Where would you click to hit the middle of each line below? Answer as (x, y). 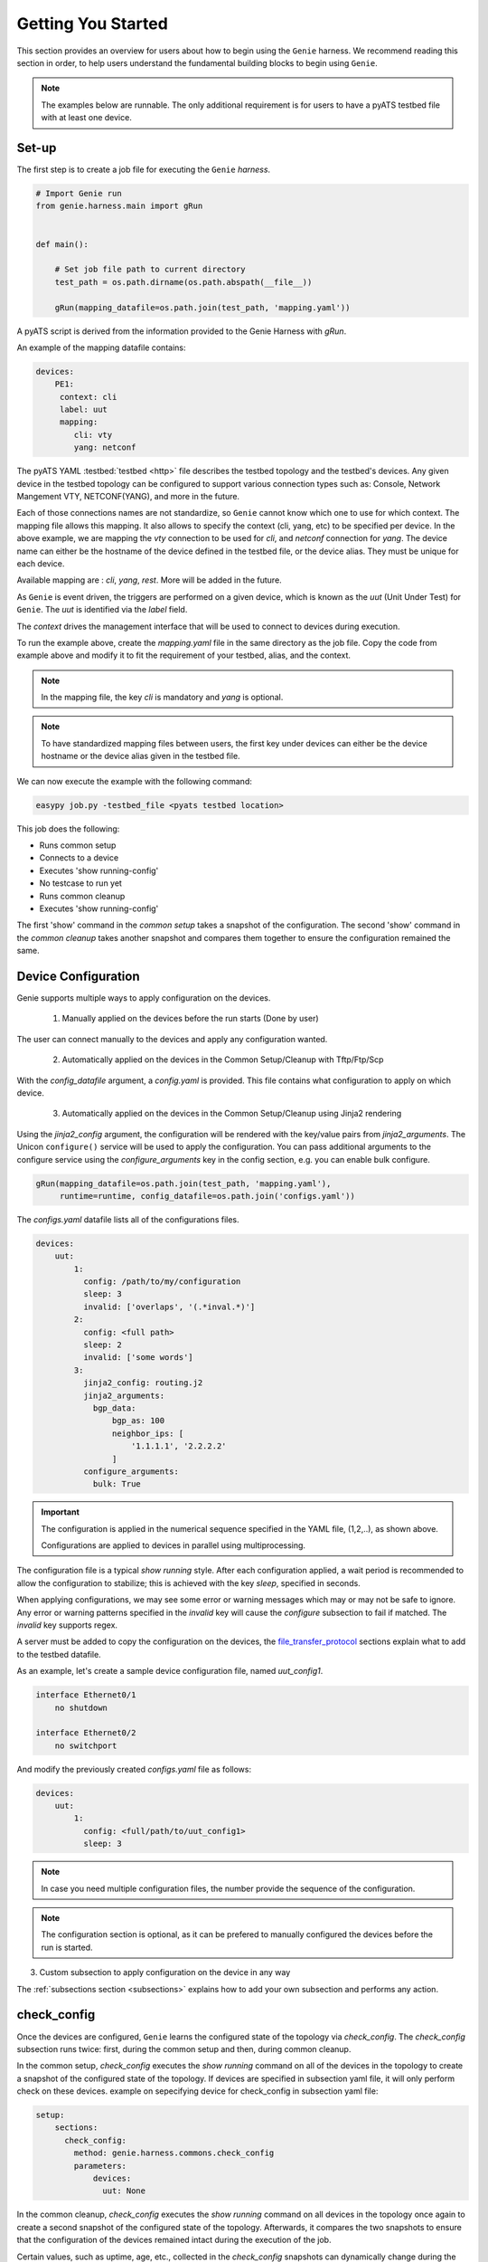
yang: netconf (105, 447)
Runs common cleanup (82, 896)
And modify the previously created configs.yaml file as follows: (134, 1769)
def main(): (62, 244)
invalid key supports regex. (67, 1625)
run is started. (67, 1947)
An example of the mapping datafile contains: (101, 347)
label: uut (84, 410)
